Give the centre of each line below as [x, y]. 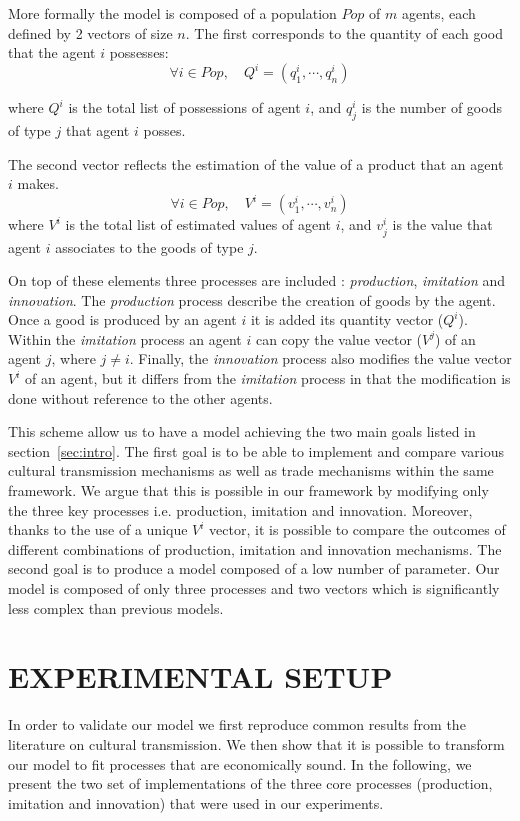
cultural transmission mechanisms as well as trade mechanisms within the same [251, 470]
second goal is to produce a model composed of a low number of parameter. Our [254, 568]
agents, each [438, 13]
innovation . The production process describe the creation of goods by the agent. [252, 299]
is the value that [442, 224]
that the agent [52, 52]
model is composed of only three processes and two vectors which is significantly [254, 588]
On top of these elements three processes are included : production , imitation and [257, 280]
